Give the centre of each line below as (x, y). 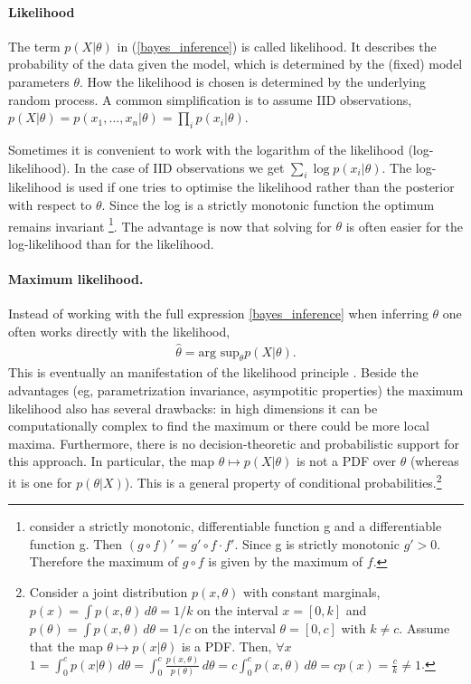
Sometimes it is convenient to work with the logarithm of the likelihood (206, 149)
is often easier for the (404, 226)
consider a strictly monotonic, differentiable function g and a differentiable (235, 526)
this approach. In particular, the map (112, 461)
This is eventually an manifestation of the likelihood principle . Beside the (213, 372)
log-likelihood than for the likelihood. (111, 243)
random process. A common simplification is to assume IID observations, (210, 99)
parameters (39, 81)
